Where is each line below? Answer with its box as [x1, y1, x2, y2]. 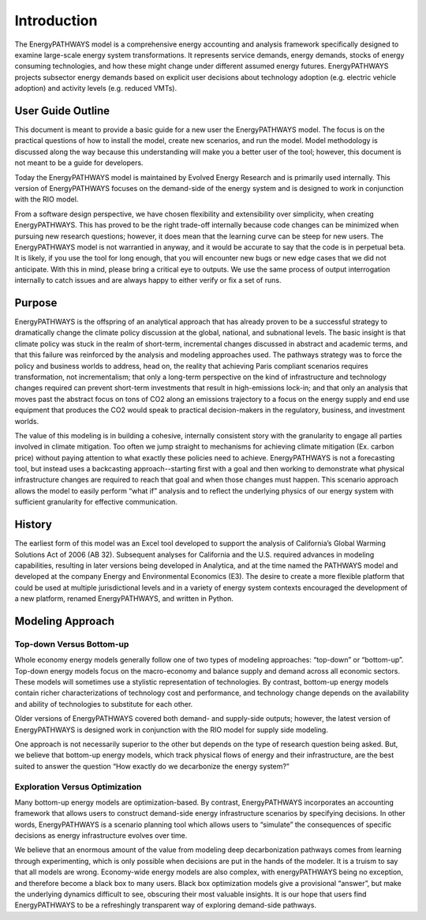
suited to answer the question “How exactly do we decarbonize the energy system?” [14, 761, 290, 771]
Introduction [14, 12, 98, 29]
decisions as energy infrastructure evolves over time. [14, 831, 188, 840]
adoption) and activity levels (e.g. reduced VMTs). [14, 84, 177, 93]
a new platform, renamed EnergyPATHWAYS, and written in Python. [14, 594, 234, 603]
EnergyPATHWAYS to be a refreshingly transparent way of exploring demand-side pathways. [14, 900, 317, 910]
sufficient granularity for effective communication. [14, 498, 177, 507]
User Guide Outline [14, 103, 110, 118]
